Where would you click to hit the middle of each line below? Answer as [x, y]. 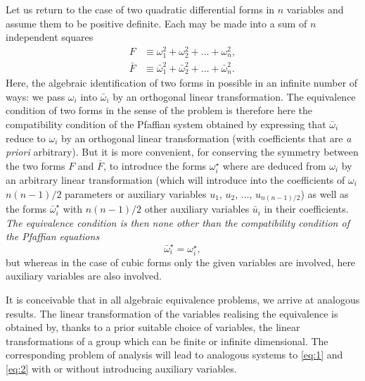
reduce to [26, 138]
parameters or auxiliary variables [136, 193]
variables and [315, 9]
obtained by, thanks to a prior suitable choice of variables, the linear [153, 327]
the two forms [36, 165]
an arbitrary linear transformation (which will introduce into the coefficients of [175, 179]
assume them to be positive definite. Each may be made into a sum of [156, 23]
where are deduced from [274, 165]
